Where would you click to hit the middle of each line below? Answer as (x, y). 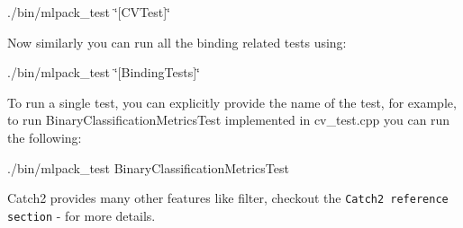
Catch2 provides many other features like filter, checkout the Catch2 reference (228, 198)
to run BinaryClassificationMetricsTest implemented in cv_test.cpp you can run (229, 120)
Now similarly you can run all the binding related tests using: (177, 42)
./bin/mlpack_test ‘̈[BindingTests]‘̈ (104, 72)
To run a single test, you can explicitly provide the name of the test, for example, (232, 102)
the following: (45, 137)
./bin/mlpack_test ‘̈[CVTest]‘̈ (89, 12)
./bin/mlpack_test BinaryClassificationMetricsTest (148, 167)
